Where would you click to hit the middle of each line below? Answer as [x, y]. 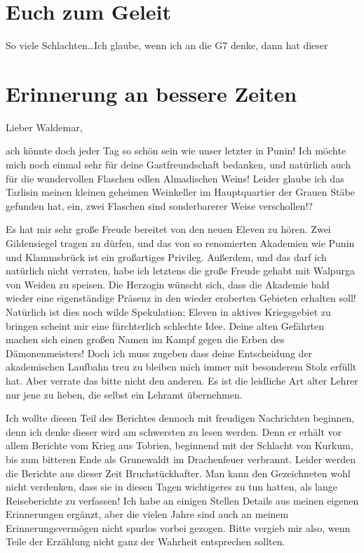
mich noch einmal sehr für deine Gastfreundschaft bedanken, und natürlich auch [178, 165]
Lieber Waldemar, [44, 127]
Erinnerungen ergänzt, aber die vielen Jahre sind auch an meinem [147, 514]
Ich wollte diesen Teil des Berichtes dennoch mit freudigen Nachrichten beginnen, [180, 418]
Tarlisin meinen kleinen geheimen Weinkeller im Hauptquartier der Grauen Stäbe [180, 192]
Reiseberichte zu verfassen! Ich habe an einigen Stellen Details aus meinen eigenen [182, 500]
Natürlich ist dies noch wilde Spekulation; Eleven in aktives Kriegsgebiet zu [168, 311]
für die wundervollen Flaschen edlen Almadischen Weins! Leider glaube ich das [175, 178]
